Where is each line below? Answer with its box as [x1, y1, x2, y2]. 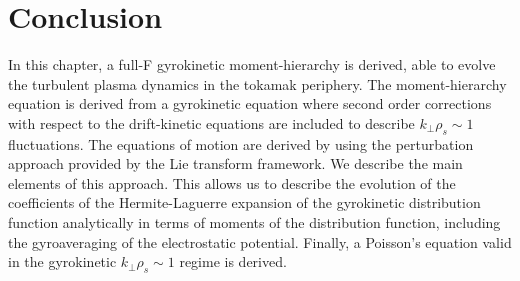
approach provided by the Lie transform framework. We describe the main [8, 153, 463, 174]
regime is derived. [179, 251, 287, 272]
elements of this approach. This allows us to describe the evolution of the [8, 172, 456, 193]
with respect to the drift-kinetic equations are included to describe [8, 112, 415, 133]
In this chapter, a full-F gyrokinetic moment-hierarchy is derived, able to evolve [8, 54, 496, 75]
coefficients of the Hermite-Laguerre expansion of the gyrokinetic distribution [8, 192, 481, 213]
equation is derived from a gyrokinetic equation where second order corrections [8, 93, 492, 114]
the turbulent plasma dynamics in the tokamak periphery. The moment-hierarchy [8, 73, 507, 94]
